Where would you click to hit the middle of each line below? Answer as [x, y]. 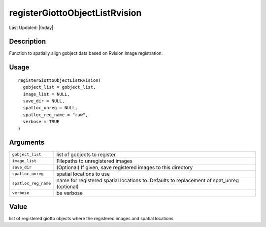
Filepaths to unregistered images [95, 161]
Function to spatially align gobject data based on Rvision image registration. [86, 53]
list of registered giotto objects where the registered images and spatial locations [91, 219]
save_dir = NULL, [44, 101]
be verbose [70, 193]
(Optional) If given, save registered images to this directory [125, 167]
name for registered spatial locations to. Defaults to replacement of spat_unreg [148, 180]
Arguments [27, 143]
